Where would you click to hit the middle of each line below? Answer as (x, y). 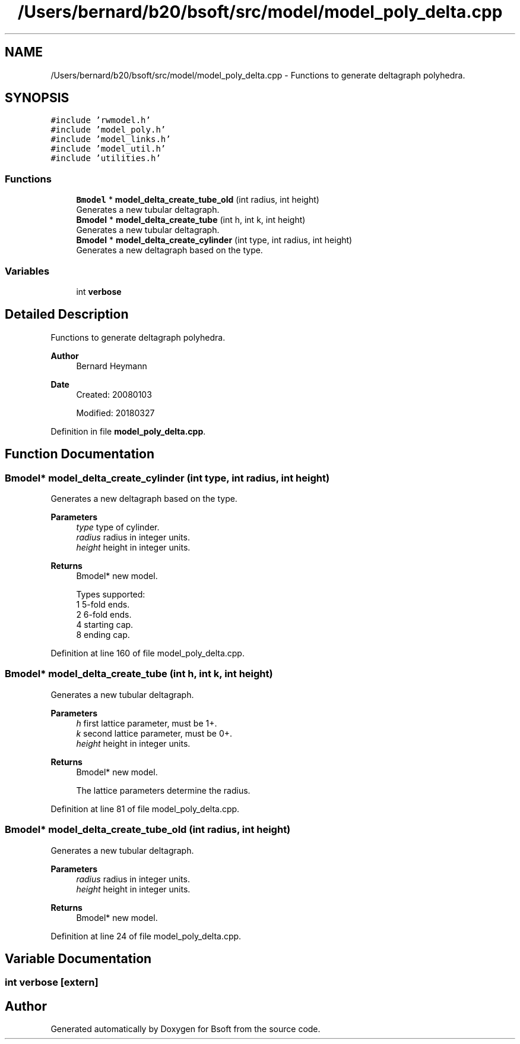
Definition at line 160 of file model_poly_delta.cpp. (148, 653)
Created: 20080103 (114, 394)
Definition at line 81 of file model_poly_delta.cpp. (145, 809)
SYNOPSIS (37, 98)
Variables (27, 271)
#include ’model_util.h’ (108, 149)
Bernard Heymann (112, 366)
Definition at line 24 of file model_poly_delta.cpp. (146, 936)
